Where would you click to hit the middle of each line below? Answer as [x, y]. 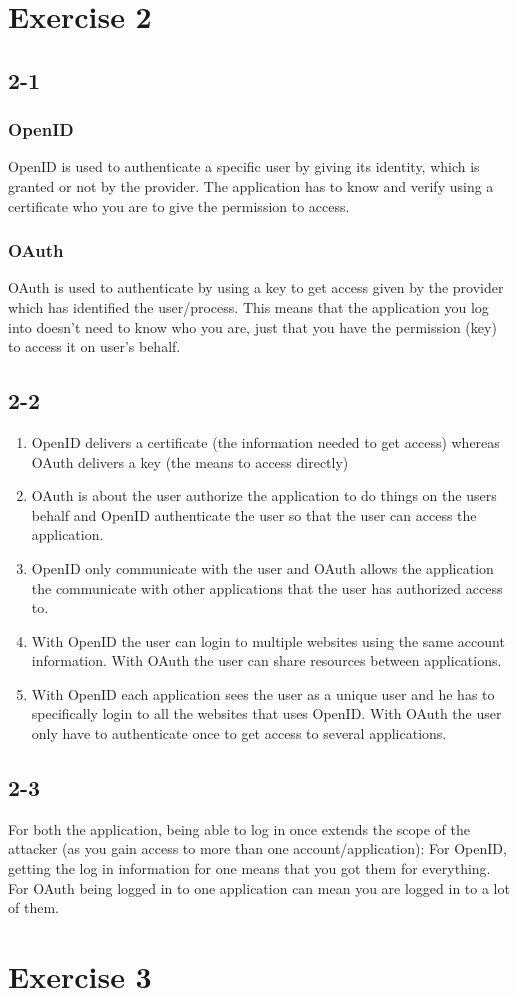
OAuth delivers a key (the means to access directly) [190, 461]
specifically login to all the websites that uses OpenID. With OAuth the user [266, 713]
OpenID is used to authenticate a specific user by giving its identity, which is [244, 166]
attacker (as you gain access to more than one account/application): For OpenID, [257, 848]
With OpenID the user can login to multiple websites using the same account [268, 640]
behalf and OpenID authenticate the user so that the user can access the [254, 514]
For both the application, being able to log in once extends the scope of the [239, 828]
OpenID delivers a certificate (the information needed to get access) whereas [265, 441]
